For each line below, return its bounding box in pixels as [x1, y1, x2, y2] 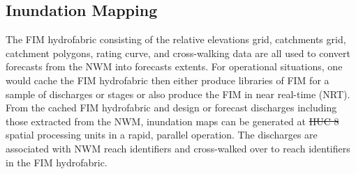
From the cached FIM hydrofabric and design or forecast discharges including [6, 100, 337, 115]
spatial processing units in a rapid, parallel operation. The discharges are [6, 127, 318, 142]
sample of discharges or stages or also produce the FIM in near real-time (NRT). [6, 86, 350, 101]
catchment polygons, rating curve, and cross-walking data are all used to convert [6, 45, 350, 60]
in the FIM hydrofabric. [6, 155, 107, 169]
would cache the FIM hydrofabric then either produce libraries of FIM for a [6, 72, 329, 87]
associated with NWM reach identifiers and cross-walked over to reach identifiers [6, 141, 350, 155]
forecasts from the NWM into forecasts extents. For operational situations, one [6, 59, 343, 74]
